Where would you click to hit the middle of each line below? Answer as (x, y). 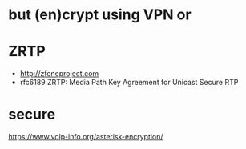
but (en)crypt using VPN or (100, 15)
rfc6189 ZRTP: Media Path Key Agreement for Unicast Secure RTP (129, 83)
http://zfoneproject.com (59, 74)
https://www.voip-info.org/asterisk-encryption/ (86, 137)
